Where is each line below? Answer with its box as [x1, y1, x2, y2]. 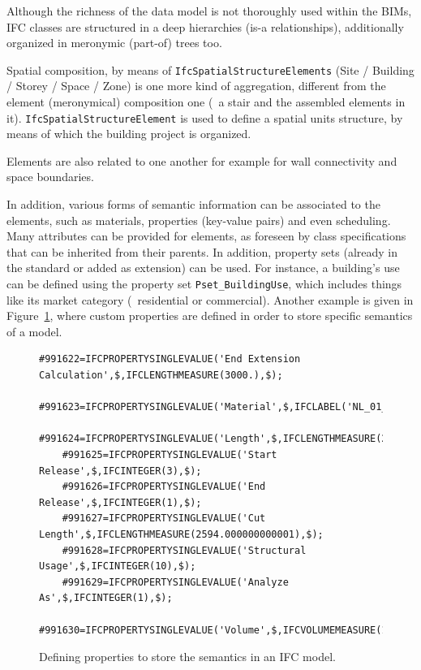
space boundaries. [6, 168, 94, 185]
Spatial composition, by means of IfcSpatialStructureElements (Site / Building [6, 61, 415, 78]
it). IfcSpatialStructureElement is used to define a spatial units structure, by [6, 109, 403, 126]
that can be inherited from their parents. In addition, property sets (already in [6, 243, 398, 260]
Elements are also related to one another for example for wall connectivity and [6, 152, 397, 169]
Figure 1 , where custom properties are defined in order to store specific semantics [6, 307, 413, 324]
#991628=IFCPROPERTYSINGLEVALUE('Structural [62, 544, 307, 556]
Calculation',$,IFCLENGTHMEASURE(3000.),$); [39, 370, 283, 382]
